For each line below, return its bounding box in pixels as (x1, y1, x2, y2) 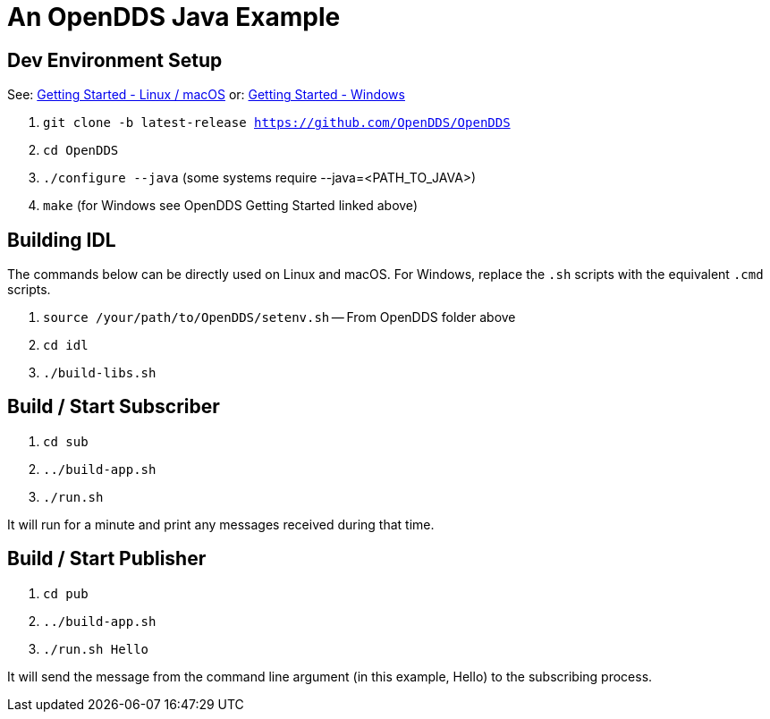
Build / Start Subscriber (7, 395, 220, 419)
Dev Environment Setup (7, 48, 223, 72)
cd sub (43, 434, 89, 449)
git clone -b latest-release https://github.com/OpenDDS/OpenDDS (43, 115, 511, 131)
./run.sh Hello (43, 641, 149, 656)
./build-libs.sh (43, 366, 157, 381)
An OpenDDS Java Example (7, 2, 341, 32)
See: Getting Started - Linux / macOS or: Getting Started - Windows (7, 87, 405, 103)
